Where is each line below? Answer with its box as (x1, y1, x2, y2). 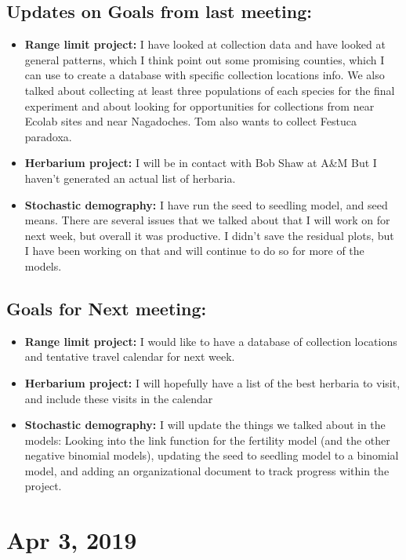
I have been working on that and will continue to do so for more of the (24, 242, 364, 259)
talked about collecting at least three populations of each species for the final (24, 82, 395, 98)
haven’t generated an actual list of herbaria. (24, 169, 236, 186)
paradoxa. (24, 128, 72, 144)
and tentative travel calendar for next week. (24, 348, 235, 365)
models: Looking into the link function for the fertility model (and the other (24, 431, 390, 448)
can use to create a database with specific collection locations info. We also (24, 67, 385, 83)
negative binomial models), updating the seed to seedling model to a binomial (24, 447, 399, 464)
